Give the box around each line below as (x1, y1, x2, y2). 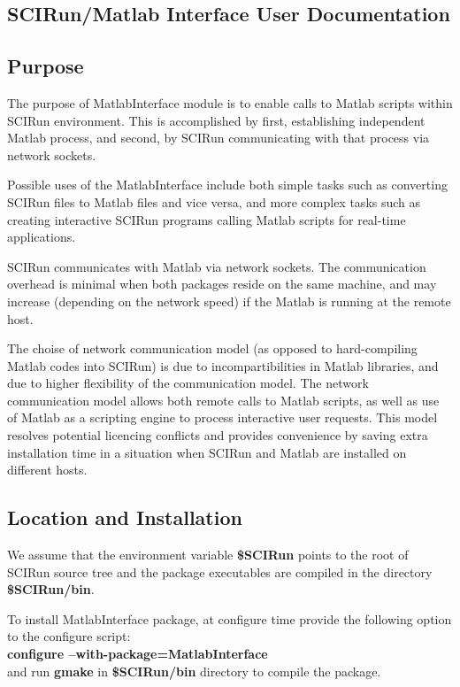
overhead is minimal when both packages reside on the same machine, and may (7, 274, 437, 293)
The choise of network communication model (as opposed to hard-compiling (7, 339, 418, 358)
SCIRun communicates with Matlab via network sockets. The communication (7, 257, 426, 275)
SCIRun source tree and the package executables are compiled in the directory (7, 562, 433, 581)
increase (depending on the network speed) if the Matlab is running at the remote (7, 291, 451, 310)
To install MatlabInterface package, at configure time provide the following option (7, 609, 452, 628)
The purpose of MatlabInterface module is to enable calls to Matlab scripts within (7, 93, 453, 112)
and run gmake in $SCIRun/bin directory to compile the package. (7, 661, 381, 680)
